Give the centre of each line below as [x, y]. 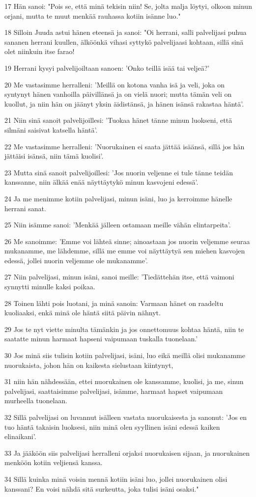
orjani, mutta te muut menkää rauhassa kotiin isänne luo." [93, 15]
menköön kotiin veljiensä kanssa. [54, 462]
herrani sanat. [25, 208]
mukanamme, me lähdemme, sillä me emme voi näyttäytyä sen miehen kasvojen [125, 251]
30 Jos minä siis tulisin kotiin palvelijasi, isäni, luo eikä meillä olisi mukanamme [125, 355]
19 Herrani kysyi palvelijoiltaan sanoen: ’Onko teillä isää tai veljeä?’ [107, 68]
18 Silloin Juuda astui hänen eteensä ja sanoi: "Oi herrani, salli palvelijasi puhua [126, 32]
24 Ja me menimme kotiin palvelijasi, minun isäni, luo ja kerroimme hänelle [118, 198]
